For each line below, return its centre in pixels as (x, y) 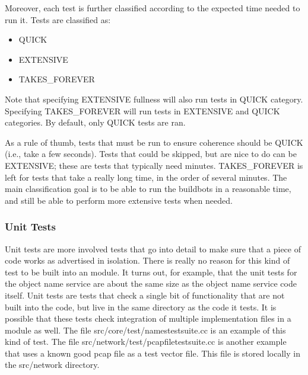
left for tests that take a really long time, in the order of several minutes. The (146, 177)
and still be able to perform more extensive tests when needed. (119, 200)
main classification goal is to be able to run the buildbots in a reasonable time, (148, 189)
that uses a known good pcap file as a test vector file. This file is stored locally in (153, 353)
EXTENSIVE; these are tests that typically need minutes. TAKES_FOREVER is (154, 165)
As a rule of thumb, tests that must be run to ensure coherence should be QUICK (154, 142)
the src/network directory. (52, 365)
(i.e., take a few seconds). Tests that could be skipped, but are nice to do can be (151, 154)
